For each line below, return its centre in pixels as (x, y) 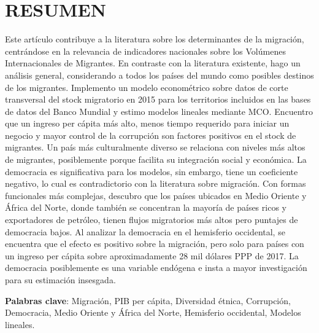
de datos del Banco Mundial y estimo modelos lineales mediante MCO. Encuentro (159, 111)
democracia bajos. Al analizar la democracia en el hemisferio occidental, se (145, 231)
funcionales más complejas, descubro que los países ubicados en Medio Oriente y (156, 195)
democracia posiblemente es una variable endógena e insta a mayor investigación (156, 268)
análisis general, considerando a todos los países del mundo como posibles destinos (159, 75)
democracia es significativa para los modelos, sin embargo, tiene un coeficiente (152, 171)
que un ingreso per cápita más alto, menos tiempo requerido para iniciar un (147, 123)
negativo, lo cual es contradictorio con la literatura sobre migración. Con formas (156, 183)
